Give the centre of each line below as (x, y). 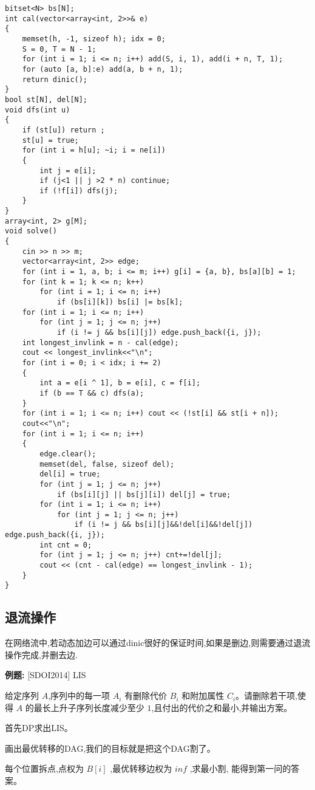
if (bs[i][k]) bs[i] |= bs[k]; (120, 302)
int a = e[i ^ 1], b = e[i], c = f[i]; (120, 383)
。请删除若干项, (266, 696)
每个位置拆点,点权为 (44, 768)
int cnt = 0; (66, 545)
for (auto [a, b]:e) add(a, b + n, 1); (103, 69)
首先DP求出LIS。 (39, 728)
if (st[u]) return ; (63, 130)
